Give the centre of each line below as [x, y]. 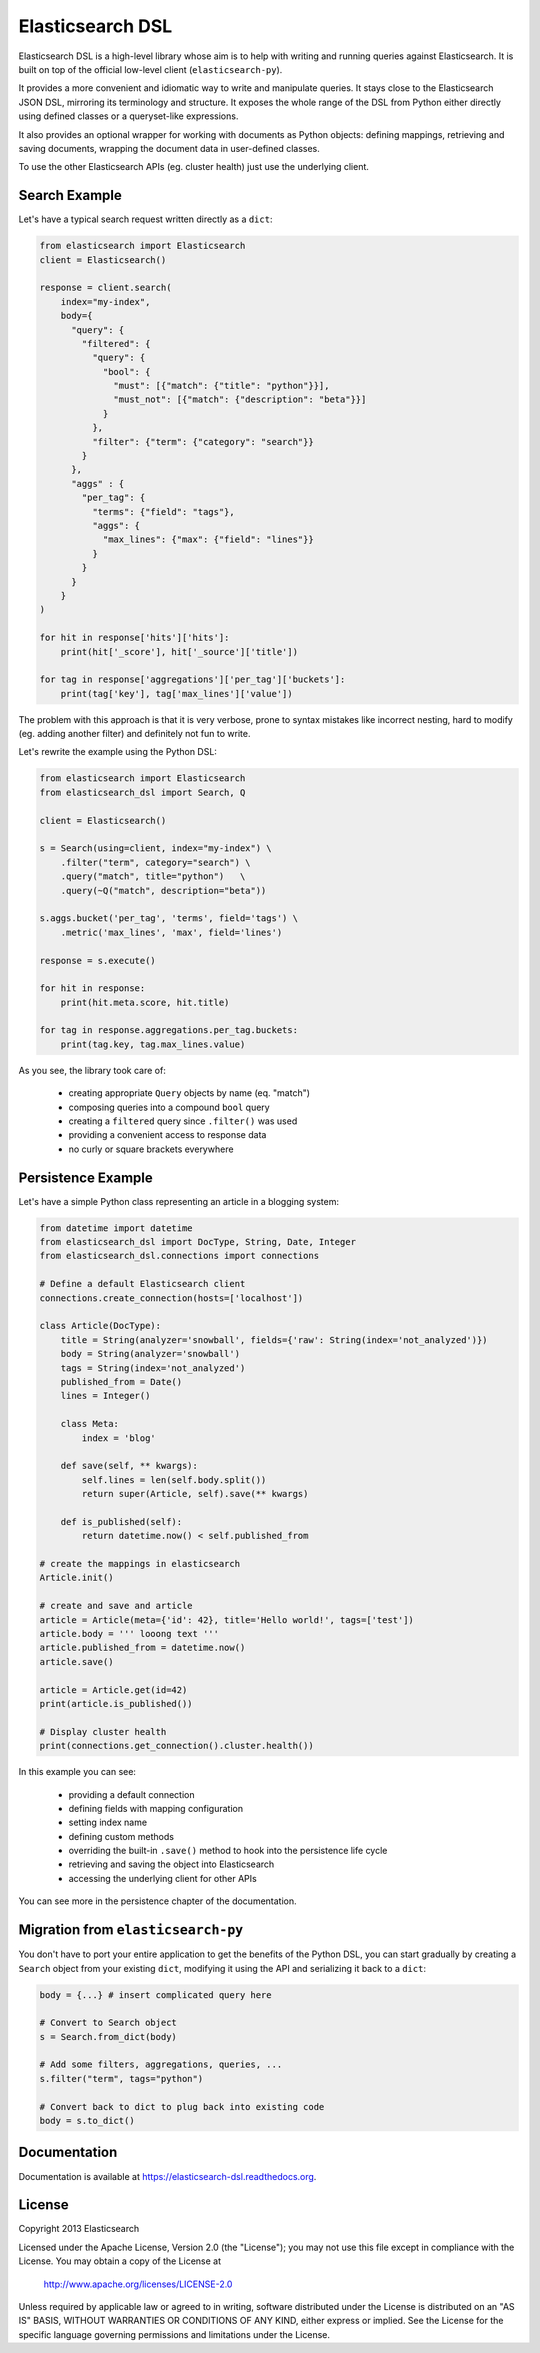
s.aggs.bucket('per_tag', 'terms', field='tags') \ [169, 918]
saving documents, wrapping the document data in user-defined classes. [169, 148]
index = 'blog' [119, 1438]
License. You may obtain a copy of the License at [120, 2261]
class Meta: [90, 1424]
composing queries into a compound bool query [169, 1107]
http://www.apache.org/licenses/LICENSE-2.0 [138, 2284]
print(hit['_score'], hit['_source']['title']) [179, 651]
